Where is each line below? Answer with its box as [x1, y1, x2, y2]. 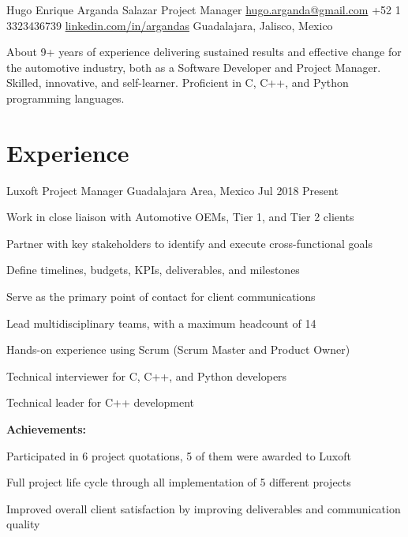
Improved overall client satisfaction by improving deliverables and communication [6, 500, 401, 516]
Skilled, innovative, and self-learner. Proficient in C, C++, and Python [6, 74, 349, 91]
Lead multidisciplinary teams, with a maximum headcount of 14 [6, 314, 316, 331]
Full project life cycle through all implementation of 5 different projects [6, 474, 351, 490]
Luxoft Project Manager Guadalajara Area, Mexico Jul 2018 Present [6, 182, 339, 198]
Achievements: [6, 421, 87, 437]
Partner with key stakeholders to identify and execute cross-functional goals [6, 235, 372, 251]
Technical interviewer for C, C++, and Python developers [6, 367, 287, 384]
